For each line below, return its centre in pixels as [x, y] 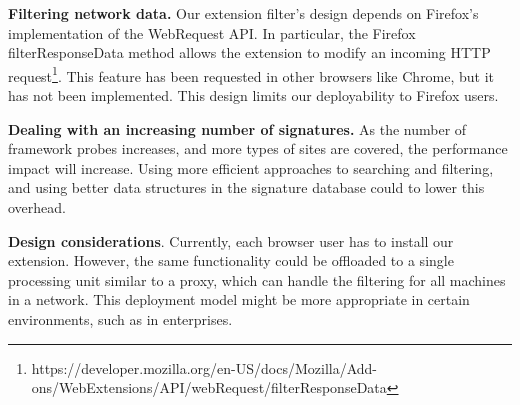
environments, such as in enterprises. [120, 318]
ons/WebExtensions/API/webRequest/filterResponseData [209, 387]
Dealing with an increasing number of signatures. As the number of [237, 128]
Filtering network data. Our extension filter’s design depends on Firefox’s [243, 13]
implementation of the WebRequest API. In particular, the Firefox [212, 32]
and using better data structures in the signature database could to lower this [246, 187]
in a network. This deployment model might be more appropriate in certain [239, 299]
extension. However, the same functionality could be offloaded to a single [231, 260]
